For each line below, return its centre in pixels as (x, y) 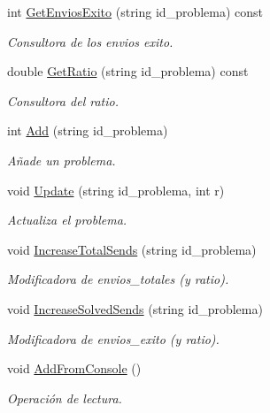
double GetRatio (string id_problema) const (128, 71)
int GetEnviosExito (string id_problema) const (135, 11)
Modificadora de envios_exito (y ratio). (113, 338)
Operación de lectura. (65, 398)
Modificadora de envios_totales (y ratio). (118, 279)
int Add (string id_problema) (88, 130)
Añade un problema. (62, 160)
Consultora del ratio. (63, 100)
